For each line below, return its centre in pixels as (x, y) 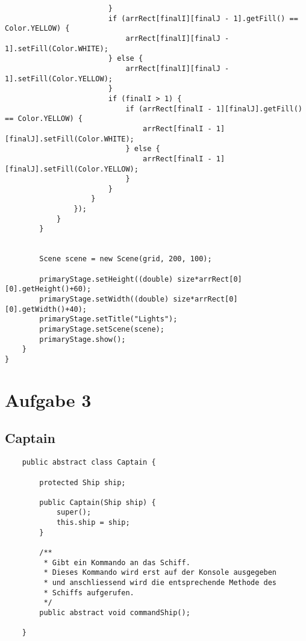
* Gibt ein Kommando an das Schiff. (117, 562)
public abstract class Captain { (89, 463)
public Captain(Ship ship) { (98, 502)
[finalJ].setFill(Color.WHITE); (70, 139)
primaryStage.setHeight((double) (106, 279)
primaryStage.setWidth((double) (104, 299)
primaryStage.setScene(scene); (102, 329)
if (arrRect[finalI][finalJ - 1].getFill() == (203, 18)
